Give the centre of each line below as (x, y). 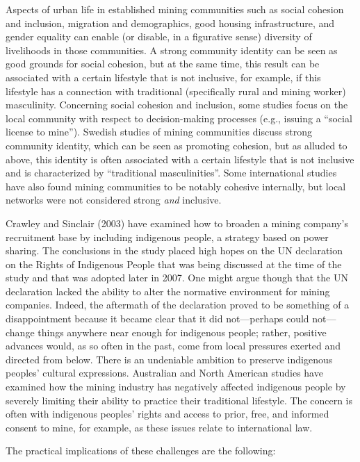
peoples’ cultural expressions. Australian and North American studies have (164, 373)
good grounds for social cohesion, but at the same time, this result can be (163, 64)
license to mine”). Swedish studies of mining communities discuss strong (159, 132)
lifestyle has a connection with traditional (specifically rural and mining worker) (176, 91)
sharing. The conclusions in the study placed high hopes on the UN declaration (174, 250)
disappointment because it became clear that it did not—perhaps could (157, 319)
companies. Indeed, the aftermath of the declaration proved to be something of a (178, 305)
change (20, 332)
